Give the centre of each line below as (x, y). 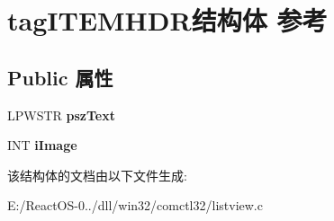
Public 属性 (60, 77)
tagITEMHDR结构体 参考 (167, 20)
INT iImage (42, 145)
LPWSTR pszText (61, 115)
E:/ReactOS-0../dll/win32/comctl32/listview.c (135, 205)
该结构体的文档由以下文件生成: (97, 175)
